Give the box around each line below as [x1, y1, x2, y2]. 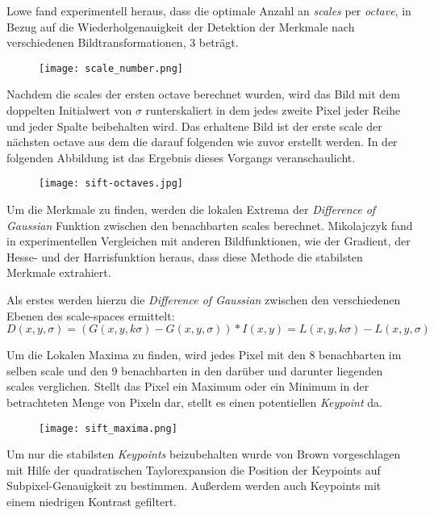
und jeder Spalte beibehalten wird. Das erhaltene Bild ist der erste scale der [6, 117, 382, 134]
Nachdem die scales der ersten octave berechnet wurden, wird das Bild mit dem [6, 86, 400, 103]
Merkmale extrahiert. [6, 264, 111, 281]
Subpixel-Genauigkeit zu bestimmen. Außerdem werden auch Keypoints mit [6, 477, 382, 494]
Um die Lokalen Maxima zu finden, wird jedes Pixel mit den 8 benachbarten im [6, 346, 402, 363]
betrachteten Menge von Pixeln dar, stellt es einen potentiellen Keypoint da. [6, 394, 382, 410]
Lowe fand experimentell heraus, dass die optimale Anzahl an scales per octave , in [6, 2, 411, 19]
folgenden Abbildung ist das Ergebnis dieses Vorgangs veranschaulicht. [6, 149, 356, 165]
